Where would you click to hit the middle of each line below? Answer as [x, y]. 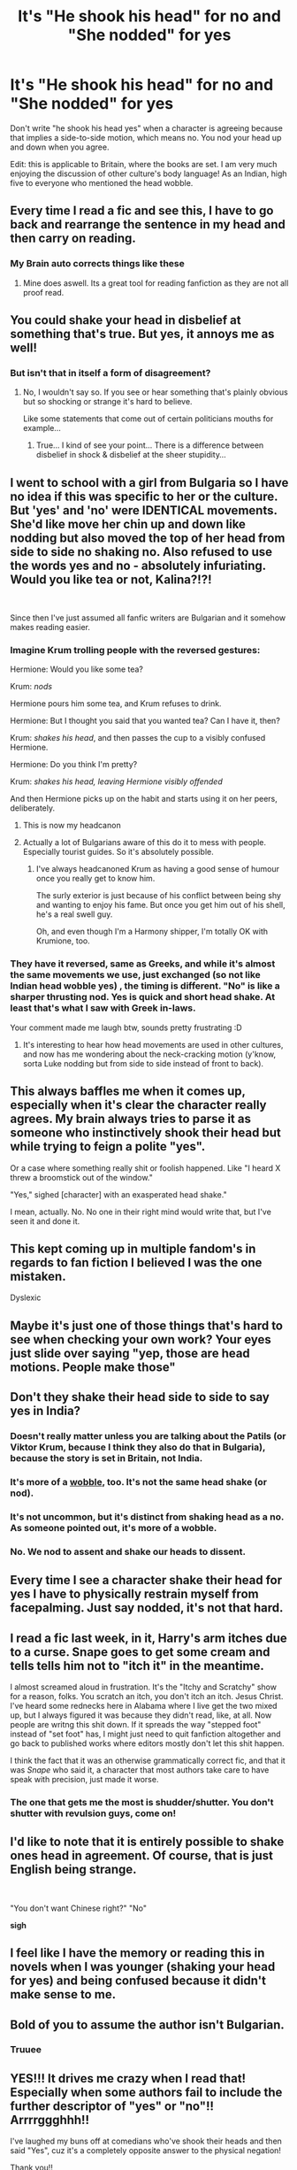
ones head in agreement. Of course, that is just [141, 1856]
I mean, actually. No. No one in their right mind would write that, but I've [141, 1212]
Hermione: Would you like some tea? [77, 669]
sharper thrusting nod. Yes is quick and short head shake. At [143, 997]
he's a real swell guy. [74, 914]
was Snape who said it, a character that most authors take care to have [140, 1770]
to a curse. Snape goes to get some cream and [140, 1652]
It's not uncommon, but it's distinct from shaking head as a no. [147, 1517]
